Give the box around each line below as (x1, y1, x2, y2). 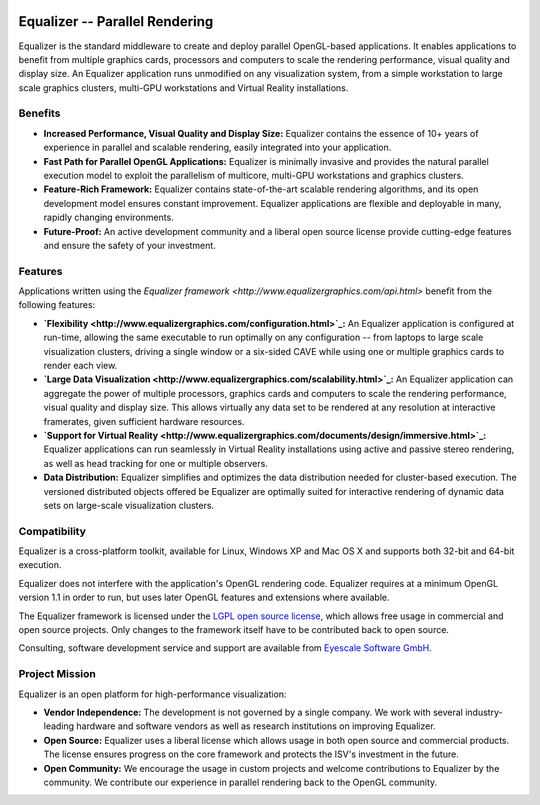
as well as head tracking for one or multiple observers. (43, 457, 269, 469)
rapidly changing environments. (43, 211, 174, 224)
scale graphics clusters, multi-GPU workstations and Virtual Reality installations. (18, 81, 349, 94)
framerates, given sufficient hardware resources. (43, 415, 245, 427)
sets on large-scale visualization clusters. (43, 499, 215, 511)
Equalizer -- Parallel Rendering (18, 13, 214, 30)
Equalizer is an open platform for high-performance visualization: (18, 688, 287, 700)
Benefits (18, 106, 61, 120)
